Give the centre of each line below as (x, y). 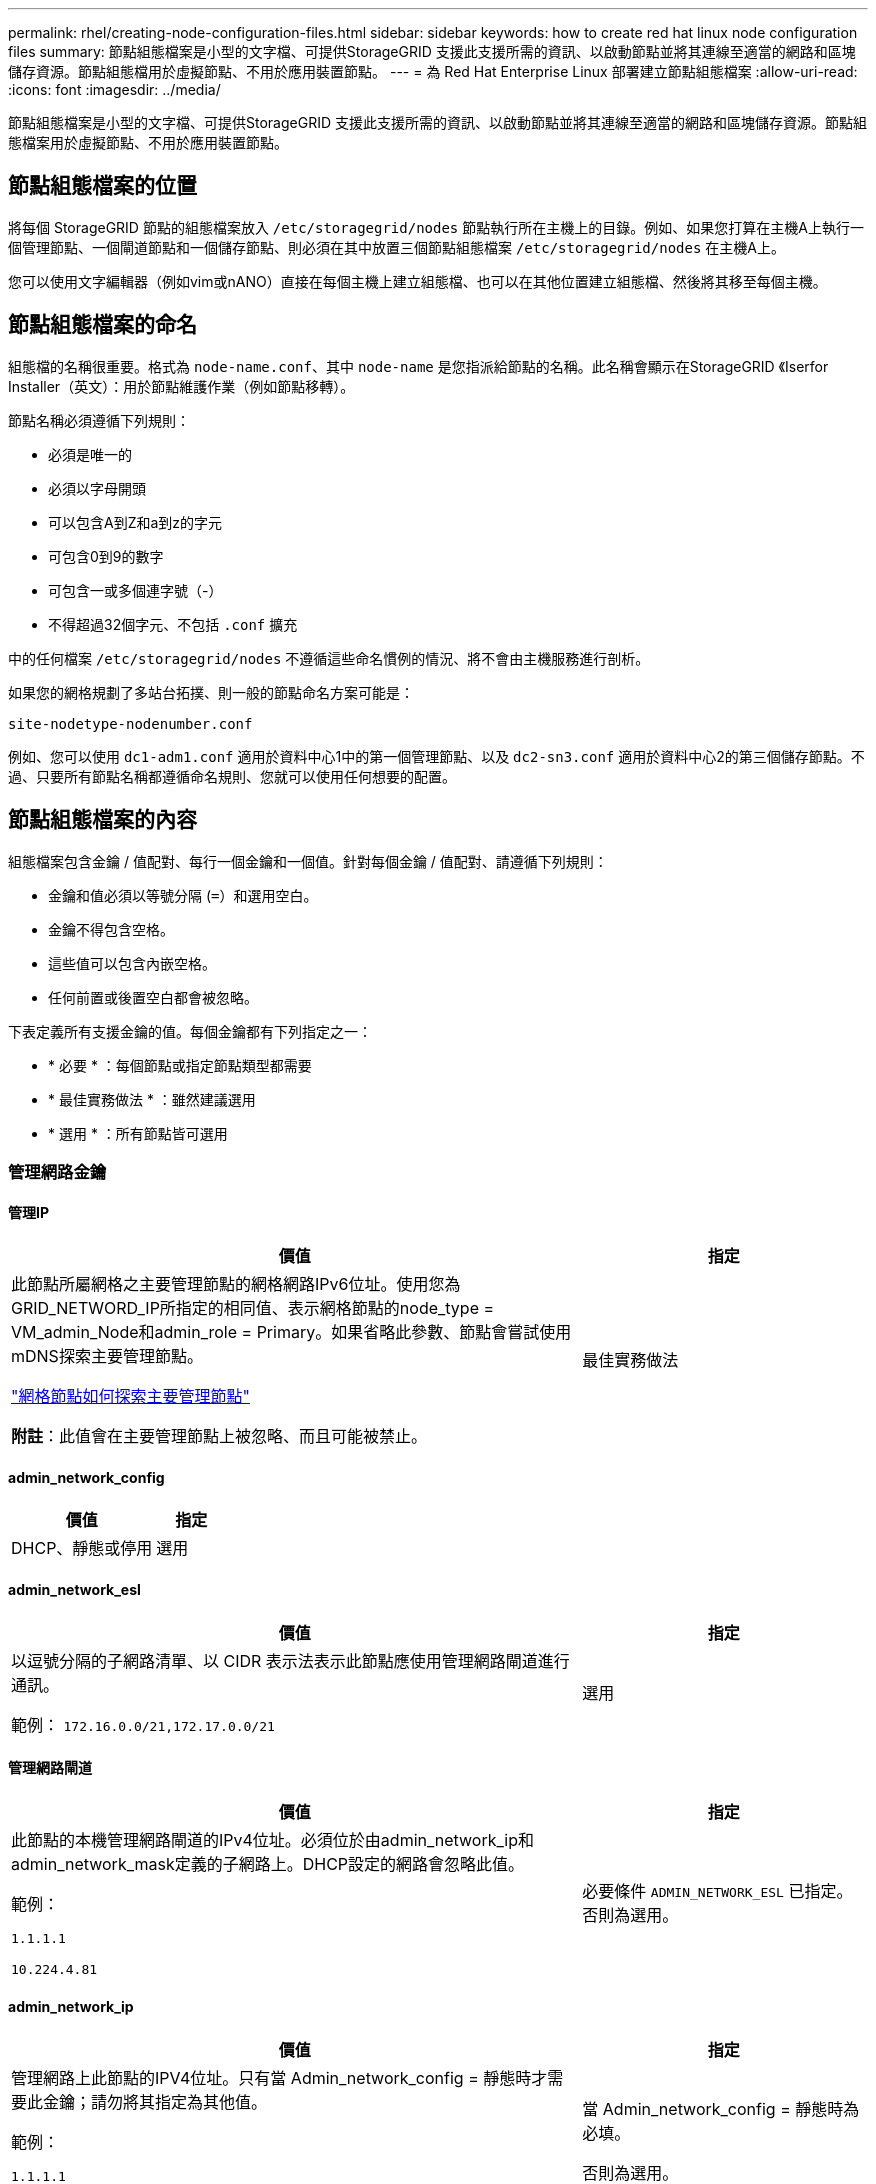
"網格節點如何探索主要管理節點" (130, 1396)
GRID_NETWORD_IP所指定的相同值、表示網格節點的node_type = (253, 1308)
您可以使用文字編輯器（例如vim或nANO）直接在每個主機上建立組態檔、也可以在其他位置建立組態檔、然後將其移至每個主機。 (417, 281)
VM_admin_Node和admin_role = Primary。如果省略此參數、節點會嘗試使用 (291, 1332)
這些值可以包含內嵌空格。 (132, 963)
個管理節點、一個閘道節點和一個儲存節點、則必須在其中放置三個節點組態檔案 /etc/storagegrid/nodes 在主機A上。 (396, 247)
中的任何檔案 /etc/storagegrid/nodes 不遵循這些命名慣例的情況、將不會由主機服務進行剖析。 (329, 658)
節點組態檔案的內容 (102, 820)
